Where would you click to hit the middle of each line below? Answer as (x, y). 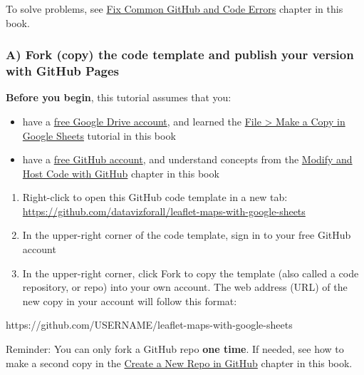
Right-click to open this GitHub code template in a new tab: (155, 197)
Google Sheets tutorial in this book (99, 135)
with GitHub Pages (62, 71)
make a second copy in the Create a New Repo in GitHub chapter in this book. (179, 363)
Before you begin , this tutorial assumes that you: (119, 97)
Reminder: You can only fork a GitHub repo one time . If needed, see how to (175, 349)
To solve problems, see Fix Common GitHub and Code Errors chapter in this (175, 9)
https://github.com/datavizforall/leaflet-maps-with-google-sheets (164, 211)
